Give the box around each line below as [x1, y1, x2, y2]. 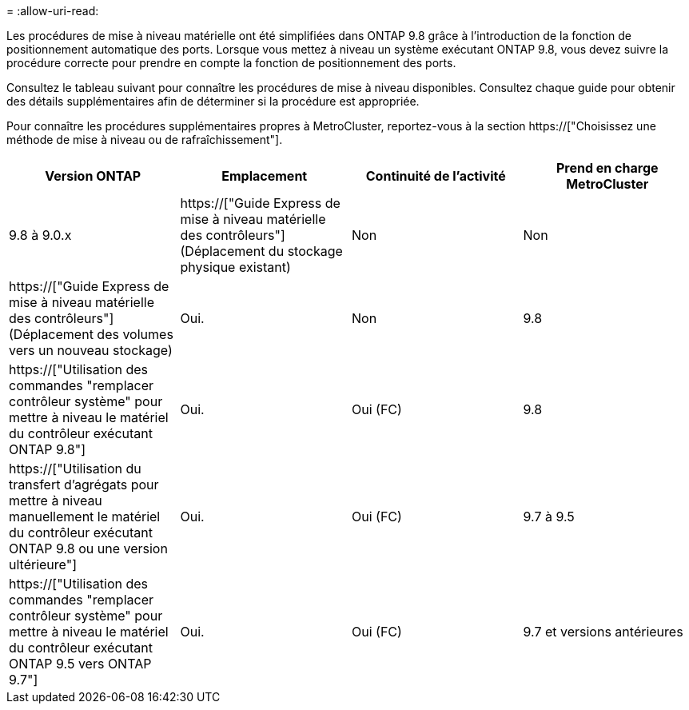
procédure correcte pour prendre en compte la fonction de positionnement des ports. [6, 56, 456, 70]
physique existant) [180, 259, 291, 275]
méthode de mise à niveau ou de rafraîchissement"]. [6, 133, 283, 146]
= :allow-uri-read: [6, 4, 99, 18]
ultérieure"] [9, 556, 77, 572]
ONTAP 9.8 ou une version [9, 540, 168, 556]
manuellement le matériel [9, 509, 161, 525]
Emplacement [221, 168, 308, 184]
